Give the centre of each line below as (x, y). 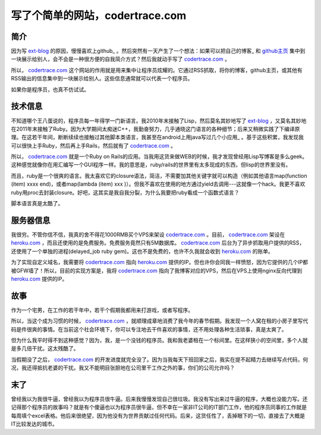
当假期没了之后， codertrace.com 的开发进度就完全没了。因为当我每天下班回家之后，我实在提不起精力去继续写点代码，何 (160, 359)
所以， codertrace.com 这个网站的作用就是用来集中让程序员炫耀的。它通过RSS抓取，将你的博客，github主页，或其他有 (157, 70)
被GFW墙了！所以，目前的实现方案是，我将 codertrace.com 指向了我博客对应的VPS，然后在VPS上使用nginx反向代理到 (157, 270)
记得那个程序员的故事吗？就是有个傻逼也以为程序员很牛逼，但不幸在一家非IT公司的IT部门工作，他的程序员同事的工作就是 (159, 407)
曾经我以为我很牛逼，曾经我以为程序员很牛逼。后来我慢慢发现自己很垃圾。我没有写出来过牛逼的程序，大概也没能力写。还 (159, 399)
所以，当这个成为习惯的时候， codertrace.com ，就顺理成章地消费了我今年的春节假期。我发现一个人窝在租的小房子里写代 (160, 321)
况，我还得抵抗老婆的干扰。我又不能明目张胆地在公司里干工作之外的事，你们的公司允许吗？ (123, 368)
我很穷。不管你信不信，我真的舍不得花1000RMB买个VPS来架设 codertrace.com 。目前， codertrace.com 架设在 (148, 234)
